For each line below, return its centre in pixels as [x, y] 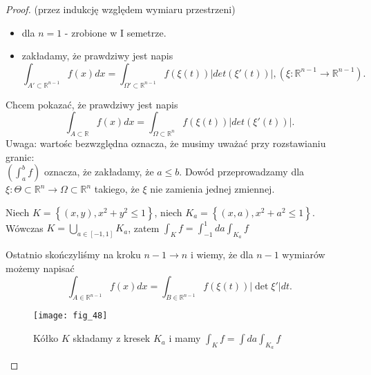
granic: [20, 156]
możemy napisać [40, 268]
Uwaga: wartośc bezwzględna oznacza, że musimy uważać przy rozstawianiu [166, 143]
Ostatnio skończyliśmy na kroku [73, 254]
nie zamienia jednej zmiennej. [212, 189]
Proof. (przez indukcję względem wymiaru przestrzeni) [121, 9]
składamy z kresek [112, 338]
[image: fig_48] [70, 316]
